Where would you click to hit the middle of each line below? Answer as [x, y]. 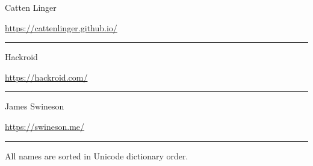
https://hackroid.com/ [46, 77]
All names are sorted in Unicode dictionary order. [97, 155]
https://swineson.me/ [45, 126]
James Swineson [35, 106]
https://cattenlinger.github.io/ [61, 27]
